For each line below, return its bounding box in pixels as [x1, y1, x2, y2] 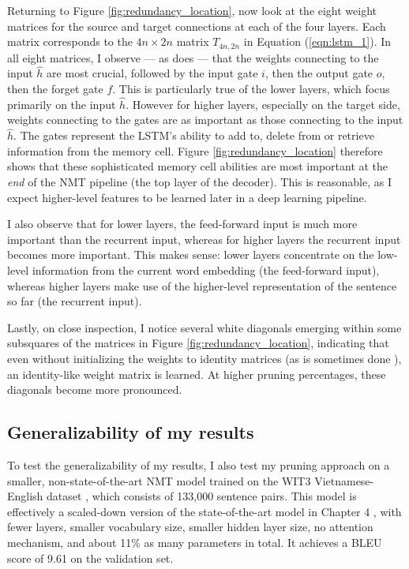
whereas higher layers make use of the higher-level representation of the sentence [7, 277, 397, 294]
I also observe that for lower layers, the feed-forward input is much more [7, 215, 358, 232]
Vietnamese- [314, 472, 374, 489]
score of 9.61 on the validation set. [7, 549, 174, 566]
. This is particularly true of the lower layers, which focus [112, 80, 390, 97]
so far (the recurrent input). [7, 293, 142, 309]
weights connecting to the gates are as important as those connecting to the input [7, 111, 403, 128]
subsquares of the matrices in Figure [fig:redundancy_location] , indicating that [7, 335, 389, 351]
